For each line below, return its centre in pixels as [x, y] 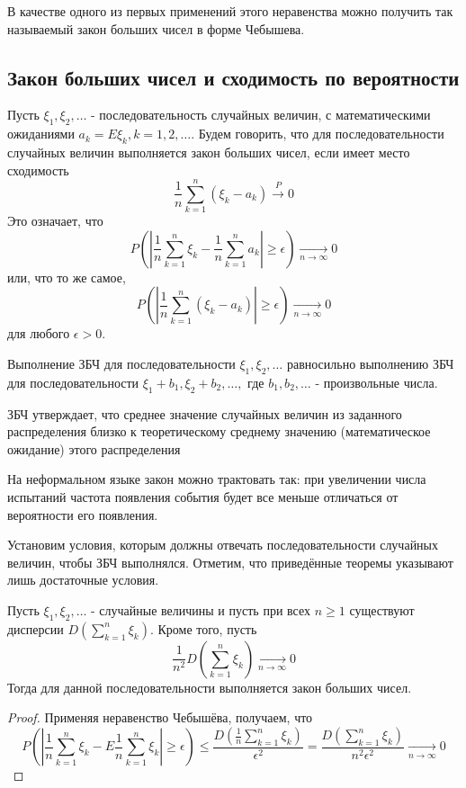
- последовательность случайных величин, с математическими [261, 115]
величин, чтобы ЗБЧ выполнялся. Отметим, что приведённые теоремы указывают [230, 562]
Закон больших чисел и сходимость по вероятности [233, 77]
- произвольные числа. [376, 382]
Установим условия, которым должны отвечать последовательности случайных [223, 545]
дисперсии [36, 628]
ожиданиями [41, 134]
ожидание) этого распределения [94, 448]
